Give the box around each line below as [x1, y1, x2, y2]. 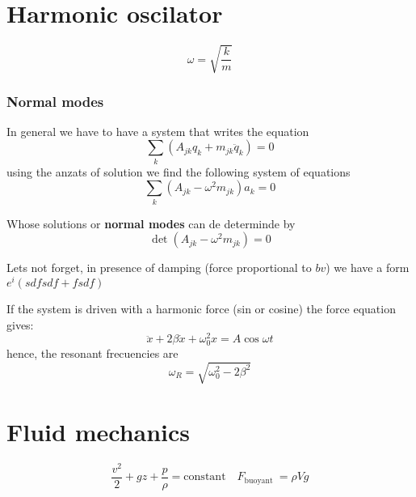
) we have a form [326, 259, 410, 276]
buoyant [244, 476, 273, 485]
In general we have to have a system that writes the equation [6, 122, 309, 139]
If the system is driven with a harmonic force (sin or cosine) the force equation [6, 300, 396, 316]
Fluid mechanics [6, 414, 191, 448]
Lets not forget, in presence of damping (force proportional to [6, 259, 312, 276]
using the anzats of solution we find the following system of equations [6, 163, 351, 180]
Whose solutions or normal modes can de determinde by [6, 215, 296, 232]
